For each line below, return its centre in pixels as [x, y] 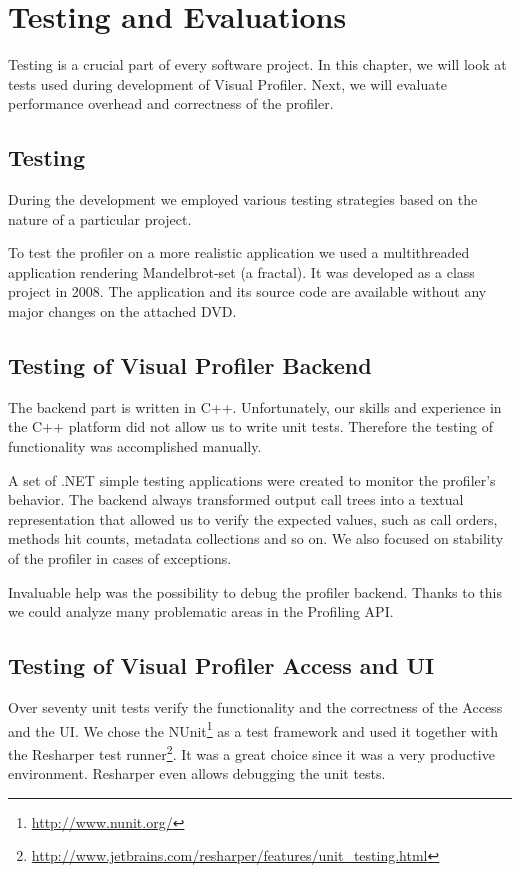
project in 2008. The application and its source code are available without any [247, 291]
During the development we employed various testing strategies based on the [243, 199]
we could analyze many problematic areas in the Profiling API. [201, 611]
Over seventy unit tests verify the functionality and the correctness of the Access [255, 707]
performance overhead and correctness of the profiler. [171, 103]
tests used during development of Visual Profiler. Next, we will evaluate [227, 83]
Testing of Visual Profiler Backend [190, 365]
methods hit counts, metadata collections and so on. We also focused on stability [256, 538]
